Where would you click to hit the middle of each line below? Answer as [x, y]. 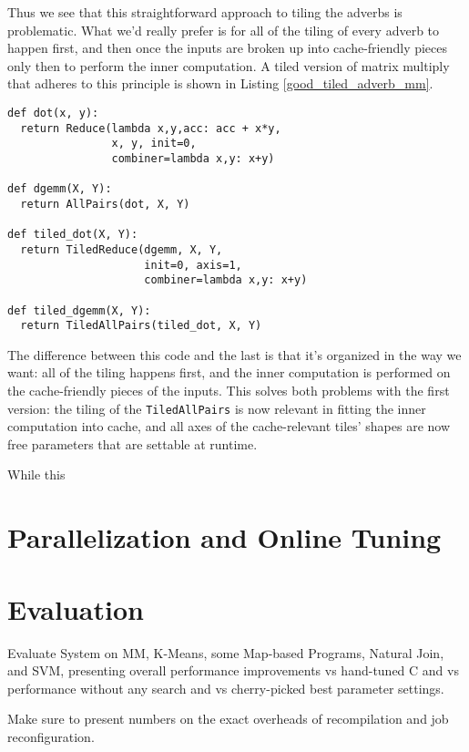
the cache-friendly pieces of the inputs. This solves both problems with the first [229, 390]
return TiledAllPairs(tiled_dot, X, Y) [141, 326]
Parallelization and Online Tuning [224, 537]
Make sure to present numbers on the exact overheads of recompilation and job [228, 719]
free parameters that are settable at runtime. [133, 443]
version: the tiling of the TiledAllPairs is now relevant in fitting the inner [217, 408]
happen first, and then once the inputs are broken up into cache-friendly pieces [228, 48]
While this [36, 474]
